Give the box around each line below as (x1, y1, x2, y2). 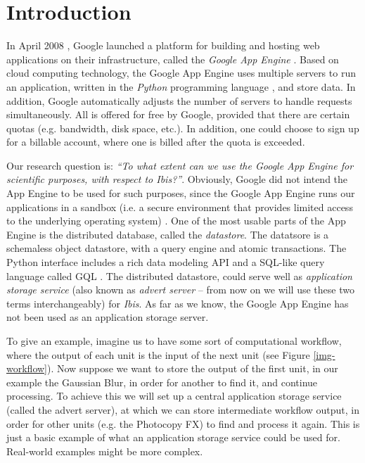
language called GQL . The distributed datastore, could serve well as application (6, 268, 352, 283)
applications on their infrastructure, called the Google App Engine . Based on (6, 51, 339, 66)
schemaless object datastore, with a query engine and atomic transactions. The (6, 241, 347, 255)
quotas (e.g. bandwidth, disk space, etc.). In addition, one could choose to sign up (6, 120, 359, 135)
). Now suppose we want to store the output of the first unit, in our (47, 361, 338, 376)
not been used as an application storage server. (6, 310, 209, 324)
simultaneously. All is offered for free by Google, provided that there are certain (6, 107, 350, 122)
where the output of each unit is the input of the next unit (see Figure (6, 347, 310, 362)
